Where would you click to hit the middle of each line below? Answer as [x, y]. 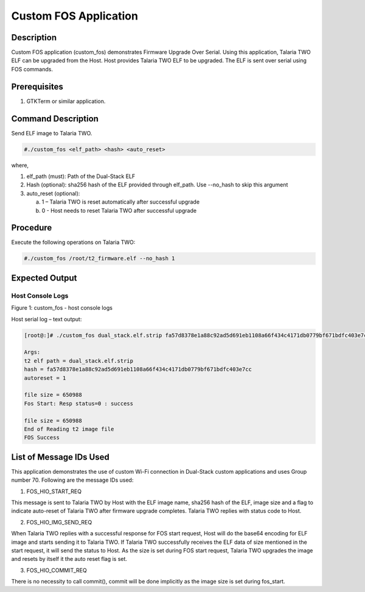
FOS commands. [32, 69]
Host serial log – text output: [47, 319]
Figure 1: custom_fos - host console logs [62, 308]
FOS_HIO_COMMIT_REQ [57, 570]
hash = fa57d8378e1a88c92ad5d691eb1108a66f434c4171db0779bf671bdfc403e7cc [138, 369]
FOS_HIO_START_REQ [54, 491]
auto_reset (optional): [53, 193]
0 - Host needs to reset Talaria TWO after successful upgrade [119, 210]
